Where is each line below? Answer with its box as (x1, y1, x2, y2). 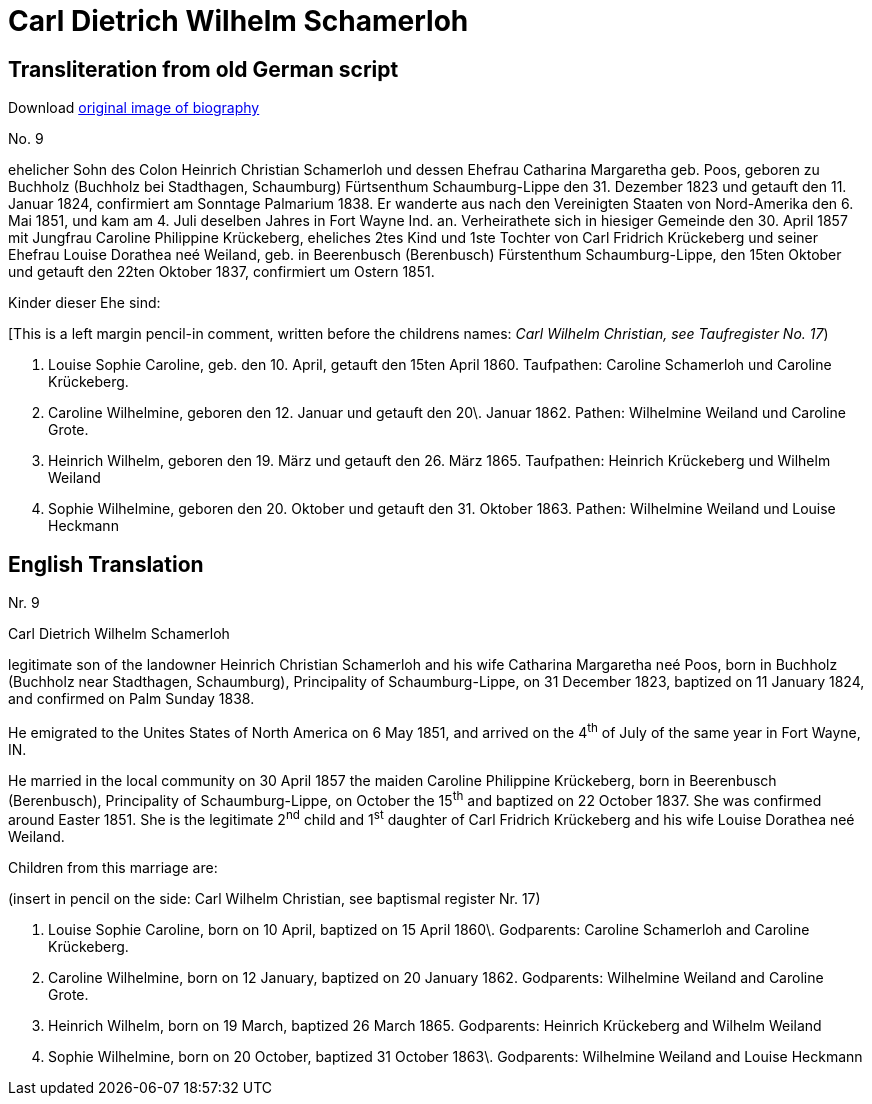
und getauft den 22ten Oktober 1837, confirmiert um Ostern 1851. (8, 263, 435, 281)
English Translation (8, 551, 204, 577)
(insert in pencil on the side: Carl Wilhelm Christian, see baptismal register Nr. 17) (8, 889, 541, 907)
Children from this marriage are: (8, 858, 218, 876)
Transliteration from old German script (8, 56, 399, 82)
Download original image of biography (8, 99, 260, 117)
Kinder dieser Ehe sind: (8, 294, 161, 312)
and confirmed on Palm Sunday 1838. (8, 690, 255, 708)
